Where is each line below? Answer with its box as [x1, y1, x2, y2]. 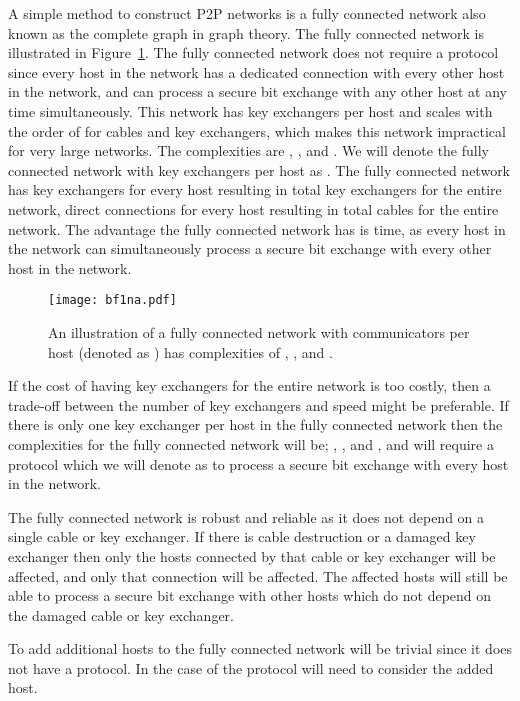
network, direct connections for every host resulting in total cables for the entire [8, 198, 499, 219]
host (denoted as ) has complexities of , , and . [48, 341, 333, 362]
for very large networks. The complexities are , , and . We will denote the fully [8, 140, 489, 161]
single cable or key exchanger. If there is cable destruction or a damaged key [8, 526, 476, 547]
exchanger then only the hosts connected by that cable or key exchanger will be [8, 545, 496, 566]
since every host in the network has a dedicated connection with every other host [8, 61, 505, 82]
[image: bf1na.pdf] [48, 293, 177, 308]
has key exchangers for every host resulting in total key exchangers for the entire [8, 179, 502, 200]
